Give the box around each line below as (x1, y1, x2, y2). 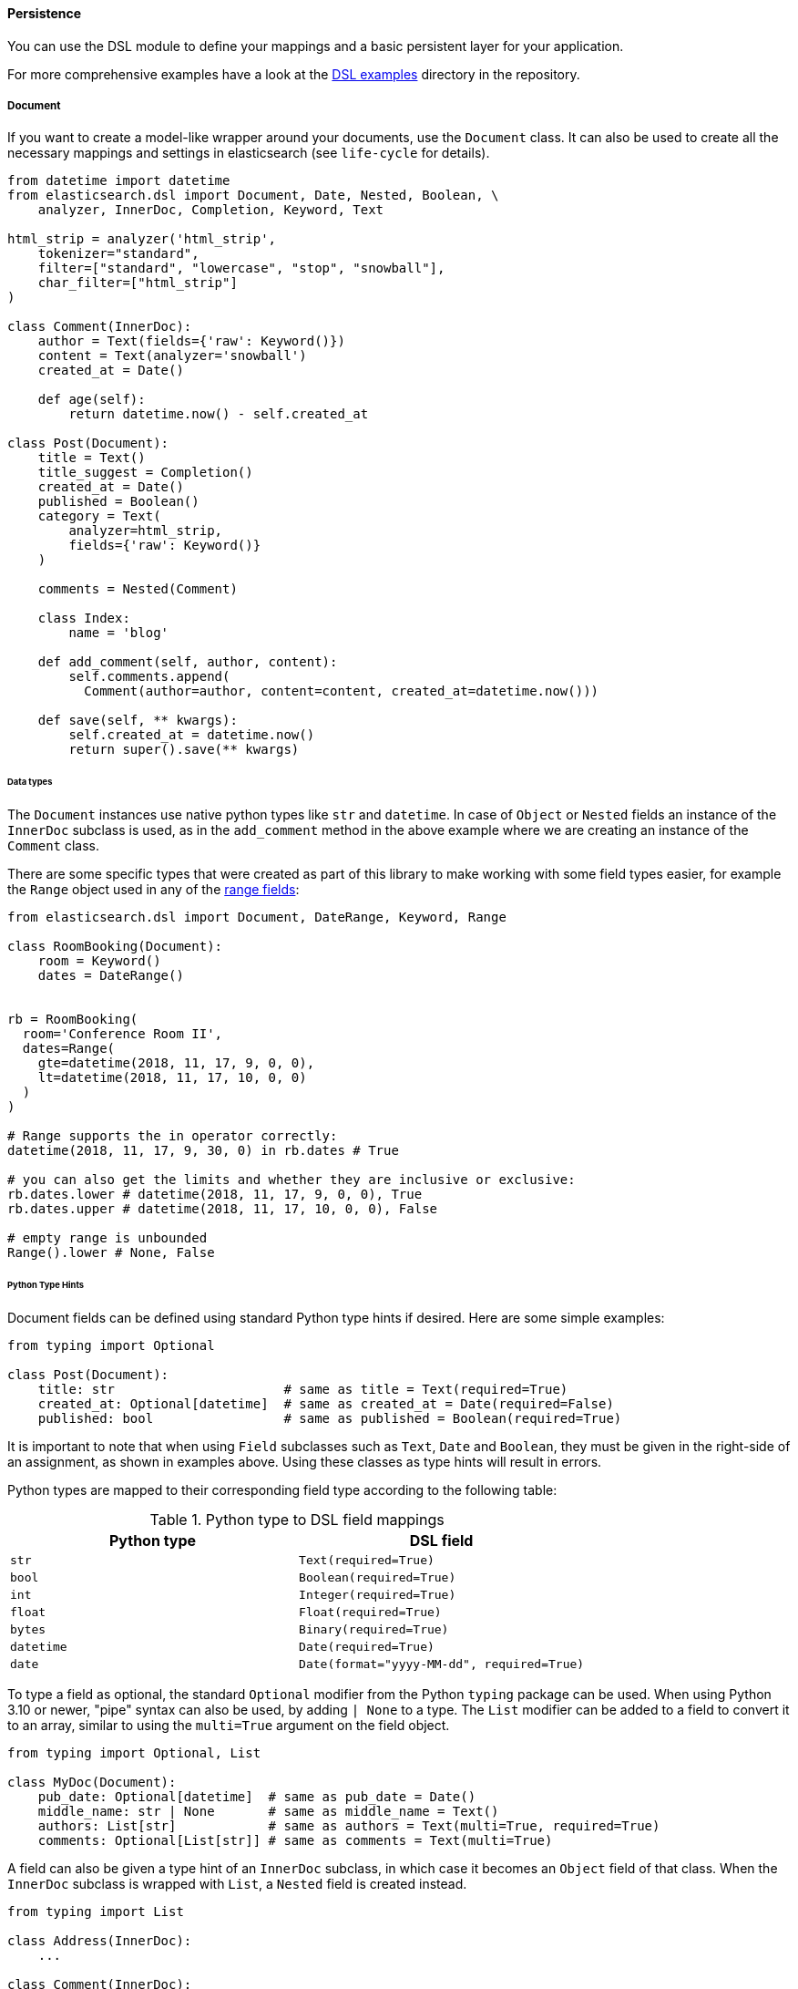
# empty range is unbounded (7, 1231, 208, 1246)
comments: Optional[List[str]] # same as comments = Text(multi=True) (37, 1832, 553, 1848)
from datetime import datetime (7, 173, 230, 189)
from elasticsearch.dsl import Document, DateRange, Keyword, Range (7, 910, 506, 925)
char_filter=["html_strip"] (37, 275, 238, 291)
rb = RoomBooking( (7, 1012, 138, 1027)
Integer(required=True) (299, 1587, 456, 1602)
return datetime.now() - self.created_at (68, 407, 369, 422)
